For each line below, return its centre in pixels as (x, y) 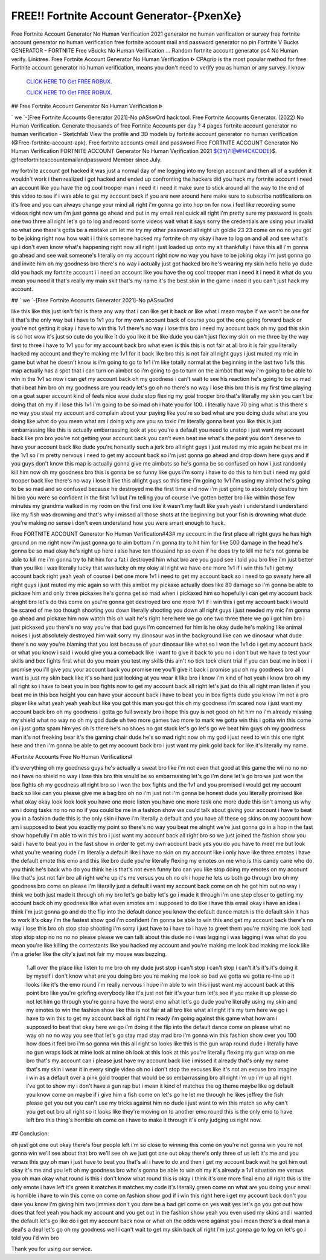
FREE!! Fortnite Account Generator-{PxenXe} (126, 16)
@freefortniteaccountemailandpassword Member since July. (87, 160)
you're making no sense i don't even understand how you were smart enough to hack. (118, 523)
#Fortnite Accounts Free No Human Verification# (72, 756)
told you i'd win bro (35, 1238)
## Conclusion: (30, 1134)
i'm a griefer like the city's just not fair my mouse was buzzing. (89, 954)
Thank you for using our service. (52, 1249)
